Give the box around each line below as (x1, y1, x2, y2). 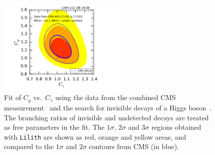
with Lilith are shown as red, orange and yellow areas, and (4, 131, 186, 142)
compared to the (4, 141, 54, 152)
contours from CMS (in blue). (89, 141, 179, 152)
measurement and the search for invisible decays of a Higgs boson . (4, 102, 212, 112)
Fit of (4, 92, 21, 103)
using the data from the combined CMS (55, 92, 176, 103)
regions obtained (151, 122, 202, 132)
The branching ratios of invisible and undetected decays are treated (4, 112, 209, 122)
